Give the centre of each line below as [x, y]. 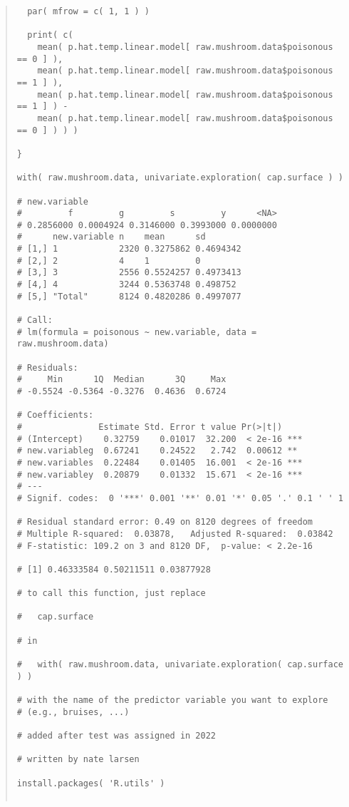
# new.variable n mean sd [111, 237]
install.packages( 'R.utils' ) [91, 783]
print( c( [50, 35]
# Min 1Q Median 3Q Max [121, 380]
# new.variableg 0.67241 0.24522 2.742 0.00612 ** [157, 451]
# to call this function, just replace [111, 593]
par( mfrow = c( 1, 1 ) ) [88, 11]
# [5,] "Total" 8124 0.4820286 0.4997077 [129, 296]
